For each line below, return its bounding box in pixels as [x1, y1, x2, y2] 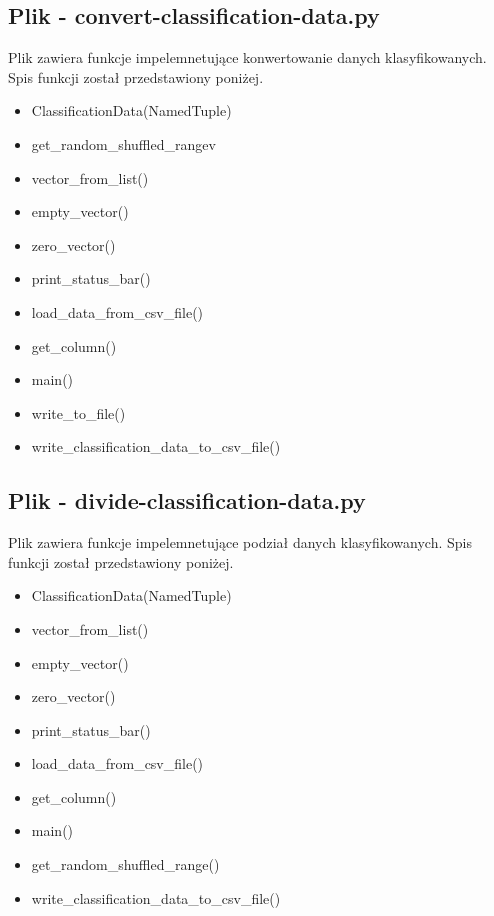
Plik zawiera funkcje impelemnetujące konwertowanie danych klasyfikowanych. [8, 47, 487, 68]
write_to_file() [31, 402, 126, 423]
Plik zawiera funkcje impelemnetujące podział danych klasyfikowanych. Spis [8, 532, 473, 553]
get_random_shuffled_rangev [31, 133, 216, 154]
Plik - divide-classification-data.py [8, 485, 366, 516]
